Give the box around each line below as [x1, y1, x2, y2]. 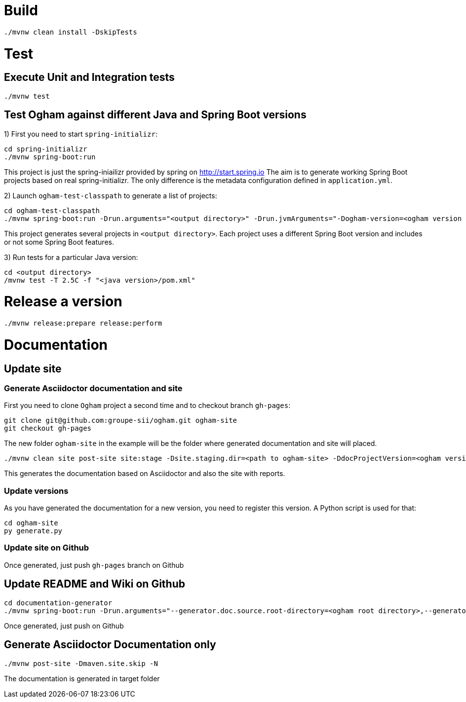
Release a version [4, 293, 122, 310]
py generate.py [4, 527, 63, 535]
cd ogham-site [4, 519, 58, 527]
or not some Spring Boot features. [4, 237, 114, 246]
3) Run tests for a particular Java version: [4, 253, 138, 261]
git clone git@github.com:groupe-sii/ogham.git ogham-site [4, 416, 237, 425]
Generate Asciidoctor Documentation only [4, 638, 216, 651]
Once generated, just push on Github [4, 621, 124, 630]
